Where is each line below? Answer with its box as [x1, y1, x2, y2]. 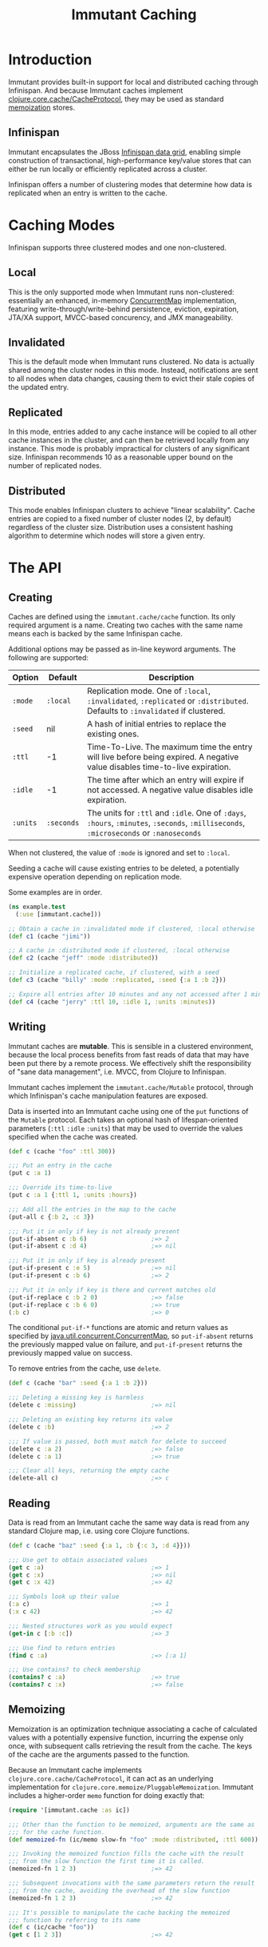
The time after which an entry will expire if [86, 774, 245, 785]
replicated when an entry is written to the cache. [8, 188, 167, 198]
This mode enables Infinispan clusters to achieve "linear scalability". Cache [8, 505, 255, 515]
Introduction [8, 50, 93, 69]
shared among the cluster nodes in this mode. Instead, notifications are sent [8, 366, 258, 375]
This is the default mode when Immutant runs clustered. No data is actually [8, 357, 255, 367]
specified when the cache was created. [8, 1132, 138, 1141]
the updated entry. [8, 383, 69, 392]
